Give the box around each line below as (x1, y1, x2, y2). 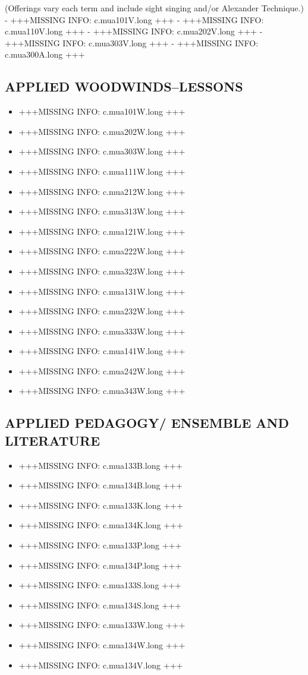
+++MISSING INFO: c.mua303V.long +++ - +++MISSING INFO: (5, 36, 259, 49)
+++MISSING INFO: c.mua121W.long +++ (18, 225, 186, 237)
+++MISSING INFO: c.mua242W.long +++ (18, 364, 186, 377)
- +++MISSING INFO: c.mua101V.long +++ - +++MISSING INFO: (5, 13, 264, 26)
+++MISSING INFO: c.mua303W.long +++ (18, 145, 186, 157)
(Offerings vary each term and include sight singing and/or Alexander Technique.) (5, 2, 304, 14)
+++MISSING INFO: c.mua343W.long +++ (18, 384, 186, 397)
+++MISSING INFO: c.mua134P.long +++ (18, 559, 182, 571)
